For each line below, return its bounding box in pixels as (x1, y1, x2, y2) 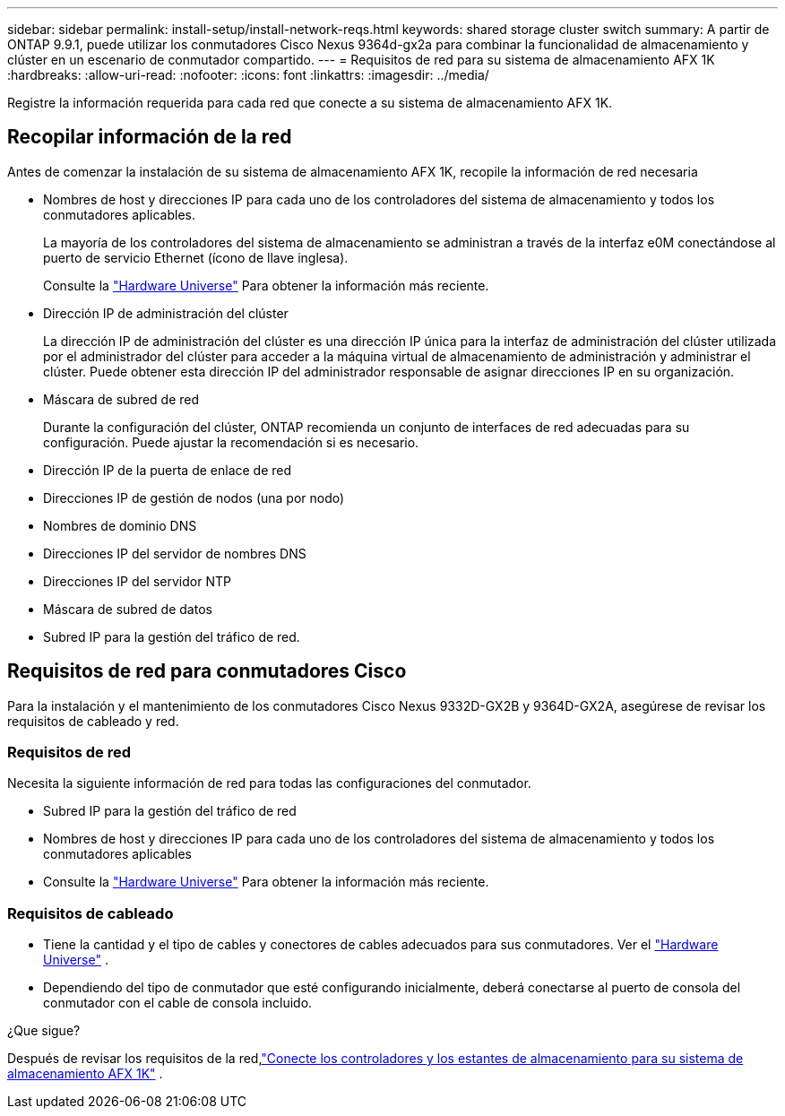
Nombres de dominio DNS (43, 517, 197, 533)
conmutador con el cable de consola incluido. (43, 995, 313, 1011)
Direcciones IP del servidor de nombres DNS (43, 545, 306, 561)
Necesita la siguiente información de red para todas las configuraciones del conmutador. (7, 775, 531, 792)
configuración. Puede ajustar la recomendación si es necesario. (43, 434, 419, 450)
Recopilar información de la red (7, 125, 292, 149)
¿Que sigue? (7, 1023, 81, 1039)
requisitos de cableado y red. (7, 713, 179, 729)
